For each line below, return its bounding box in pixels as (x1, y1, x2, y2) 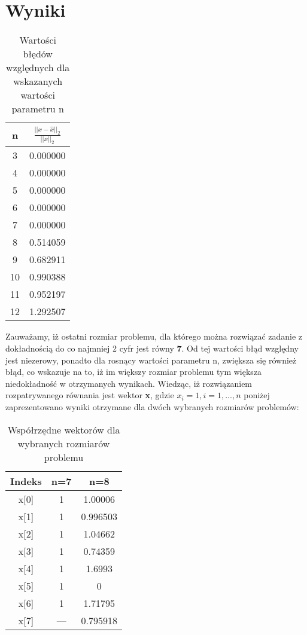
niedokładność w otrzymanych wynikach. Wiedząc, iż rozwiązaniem (5, 377, 253, 389)
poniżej (244, 389, 270, 401)
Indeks (10, 474, 42, 488)
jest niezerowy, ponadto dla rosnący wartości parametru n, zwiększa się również (5, 353, 297, 366)
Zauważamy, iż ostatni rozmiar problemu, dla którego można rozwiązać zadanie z (5, 330, 303, 343)
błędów (23, 47, 53, 61)
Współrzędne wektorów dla (7, 422, 120, 436)
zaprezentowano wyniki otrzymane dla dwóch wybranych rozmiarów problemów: (5, 401, 299, 413)
